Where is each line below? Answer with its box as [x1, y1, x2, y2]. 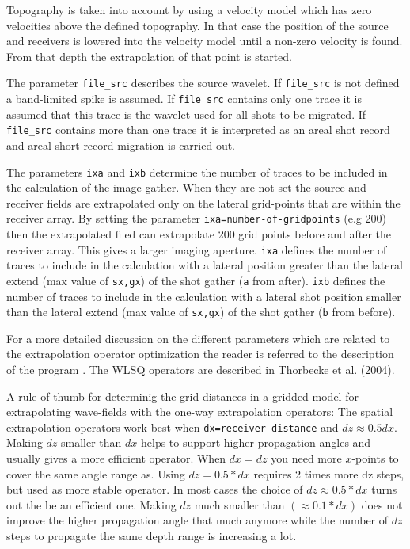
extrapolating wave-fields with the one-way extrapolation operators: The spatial [6, 403, 393, 420]
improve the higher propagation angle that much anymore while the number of [6, 512, 389, 528]
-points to [351, 450, 399, 466]
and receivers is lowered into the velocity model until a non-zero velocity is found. [6, 32, 403, 49]
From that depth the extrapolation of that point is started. [6, 48, 293, 64]
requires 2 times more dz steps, [253, 465, 404, 482]
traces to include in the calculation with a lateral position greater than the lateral [6, 257, 403, 273]
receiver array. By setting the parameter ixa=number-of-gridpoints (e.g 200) [6, 210, 386, 227]
